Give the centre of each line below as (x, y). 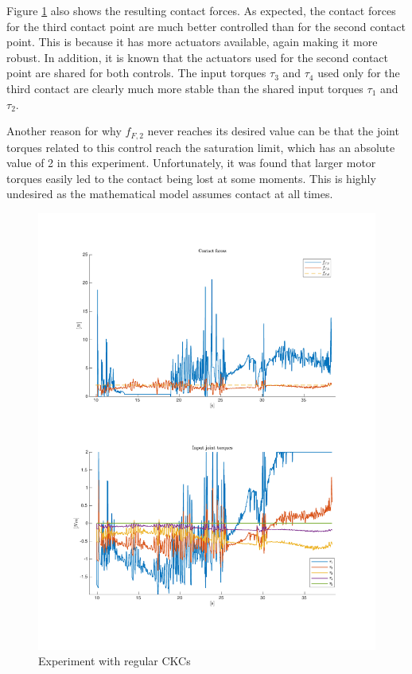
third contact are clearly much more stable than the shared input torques (185, 88)
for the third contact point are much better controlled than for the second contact (206, 26)
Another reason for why (64, 131)
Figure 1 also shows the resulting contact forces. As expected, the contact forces (201, 10)
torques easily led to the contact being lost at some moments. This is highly (191, 178)
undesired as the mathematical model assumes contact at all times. (170, 194)
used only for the (359, 73)
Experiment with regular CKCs (115, 661)
